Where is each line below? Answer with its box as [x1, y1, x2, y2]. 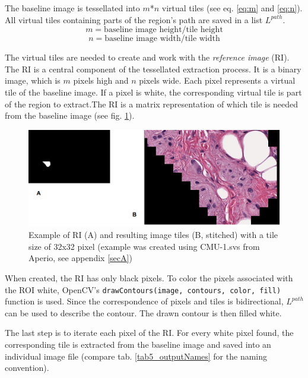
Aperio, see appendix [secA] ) [28, 252, 132, 264]
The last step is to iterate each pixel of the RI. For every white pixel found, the [5, 326, 294, 339]
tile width [185, 34, 220, 43]
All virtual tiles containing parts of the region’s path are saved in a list [5, 13, 263, 26]
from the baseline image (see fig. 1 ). [5, 109, 135, 122]
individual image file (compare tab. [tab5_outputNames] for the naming [5, 350, 267, 362]
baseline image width [104, 34, 181, 43]
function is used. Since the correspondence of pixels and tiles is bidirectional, [5, 295, 284, 307]
